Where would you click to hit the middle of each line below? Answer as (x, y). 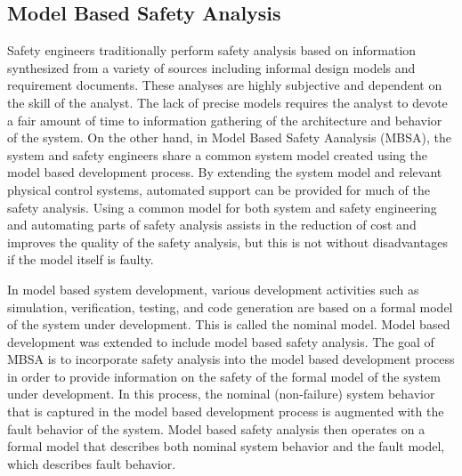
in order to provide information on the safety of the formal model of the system (224, 376)
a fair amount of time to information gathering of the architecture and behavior (225, 120)
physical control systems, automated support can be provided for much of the (219, 189)
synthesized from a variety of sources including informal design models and (211, 67)
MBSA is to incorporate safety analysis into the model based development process (231, 359)
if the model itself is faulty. (81, 259)
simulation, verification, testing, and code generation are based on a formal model (230, 307)
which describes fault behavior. (92, 463)
